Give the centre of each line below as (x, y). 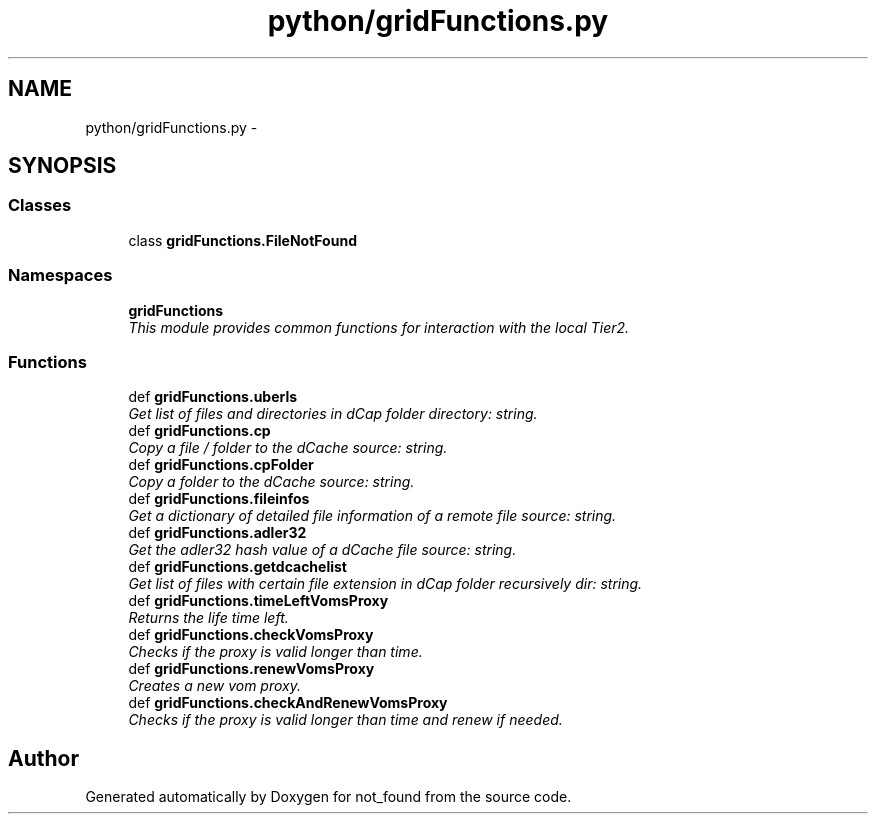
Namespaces (60, 275)
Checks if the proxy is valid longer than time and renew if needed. (345, 720)
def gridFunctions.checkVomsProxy (251, 635)
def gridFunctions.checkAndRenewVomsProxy (288, 703)
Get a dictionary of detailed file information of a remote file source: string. (372, 516)
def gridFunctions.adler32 (217, 533)
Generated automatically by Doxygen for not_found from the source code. (328, 797)
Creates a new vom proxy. (214, 686)
